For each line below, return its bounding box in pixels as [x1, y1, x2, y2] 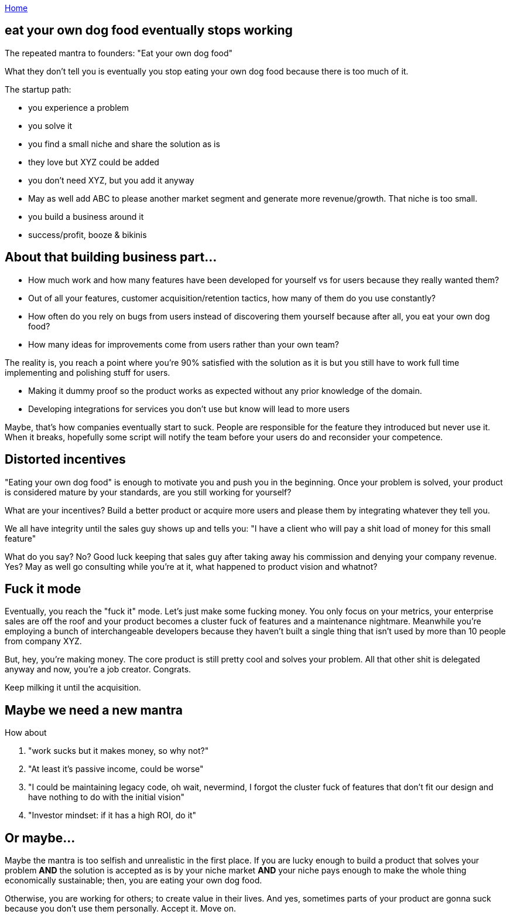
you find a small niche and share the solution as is [28, 138, 220, 149]
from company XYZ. [5, 636, 82, 647]
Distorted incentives [5, 452, 126, 467]
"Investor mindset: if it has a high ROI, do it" [28, 810, 197, 821]
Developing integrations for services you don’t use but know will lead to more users [28, 403, 350, 414]
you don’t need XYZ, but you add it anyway [28, 175, 194, 185]
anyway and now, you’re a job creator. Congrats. [5, 664, 191, 675]
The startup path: [5, 84, 71, 94]
